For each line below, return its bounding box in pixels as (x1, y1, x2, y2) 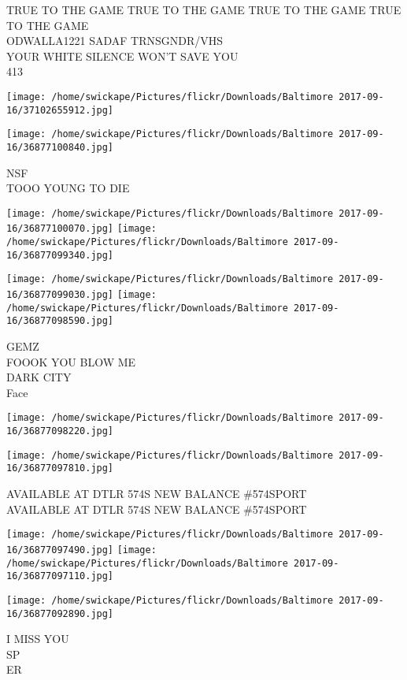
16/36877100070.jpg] (6, 223, 114, 235)
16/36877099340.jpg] (6, 249, 114, 261)
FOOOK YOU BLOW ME (6, 353, 136, 370)
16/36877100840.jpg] (6, 141, 114, 153)
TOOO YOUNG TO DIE (6, 180, 130, 196)
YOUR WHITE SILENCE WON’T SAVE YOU (6, 47, 239, 64)
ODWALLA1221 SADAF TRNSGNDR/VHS (6, 32, 224, 49)
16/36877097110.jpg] (6, 570, 114, 582)
